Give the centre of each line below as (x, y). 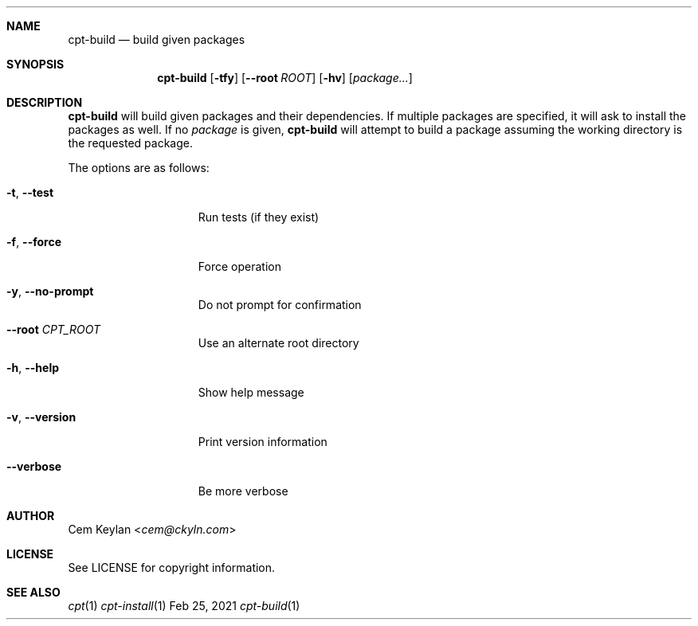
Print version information (263, 442)
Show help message (251, 392)
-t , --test (30, 192)
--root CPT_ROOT (54, 329)
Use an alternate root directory (278, 343)
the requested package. (130, 143)
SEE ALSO (33, 592)
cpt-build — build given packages (157, 39)
